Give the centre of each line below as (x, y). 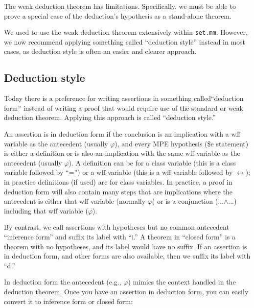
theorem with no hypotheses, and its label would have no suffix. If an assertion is (126, 246)
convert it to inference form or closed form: (69, 301)
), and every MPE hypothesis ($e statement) (182, 143)
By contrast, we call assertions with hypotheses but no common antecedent (116, 227)
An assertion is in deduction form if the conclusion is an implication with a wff (122, 134)
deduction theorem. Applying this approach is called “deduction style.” (110, 117)
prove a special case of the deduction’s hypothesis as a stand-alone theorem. (118, 15)
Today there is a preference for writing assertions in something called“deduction (124, 98)
